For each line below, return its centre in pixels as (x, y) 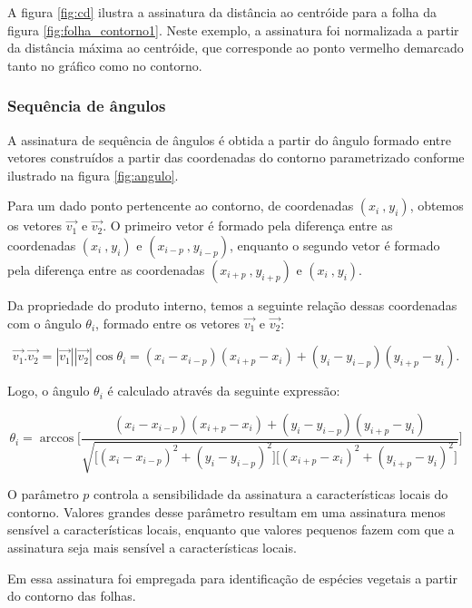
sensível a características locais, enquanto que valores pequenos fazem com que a (231, 530)
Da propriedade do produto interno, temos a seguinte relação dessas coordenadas (232, 304)
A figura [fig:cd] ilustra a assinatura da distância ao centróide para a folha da (222, 12)
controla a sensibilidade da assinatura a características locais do (271, 494)
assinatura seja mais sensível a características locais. (152, 547)
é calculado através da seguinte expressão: (224, 391)
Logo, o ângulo (49, 391)
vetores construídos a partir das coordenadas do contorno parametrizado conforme (236, 157)
